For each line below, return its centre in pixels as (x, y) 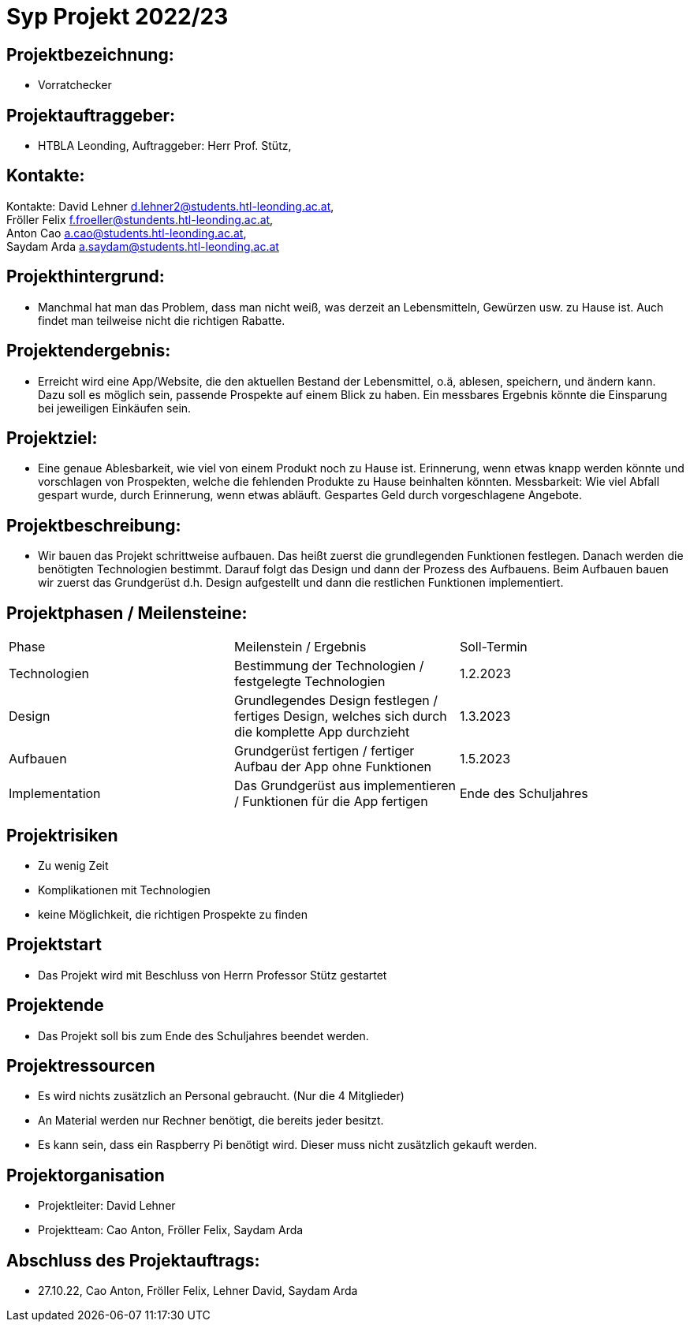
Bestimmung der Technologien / (329, 666)
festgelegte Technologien (310, 682)
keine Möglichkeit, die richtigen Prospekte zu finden (173, 914)
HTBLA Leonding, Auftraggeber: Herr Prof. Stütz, (165, 146)
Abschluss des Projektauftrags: (133, 1260)
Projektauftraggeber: (91, 115)
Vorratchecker (75, 85)
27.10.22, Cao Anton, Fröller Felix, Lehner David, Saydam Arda (198, 1291)
